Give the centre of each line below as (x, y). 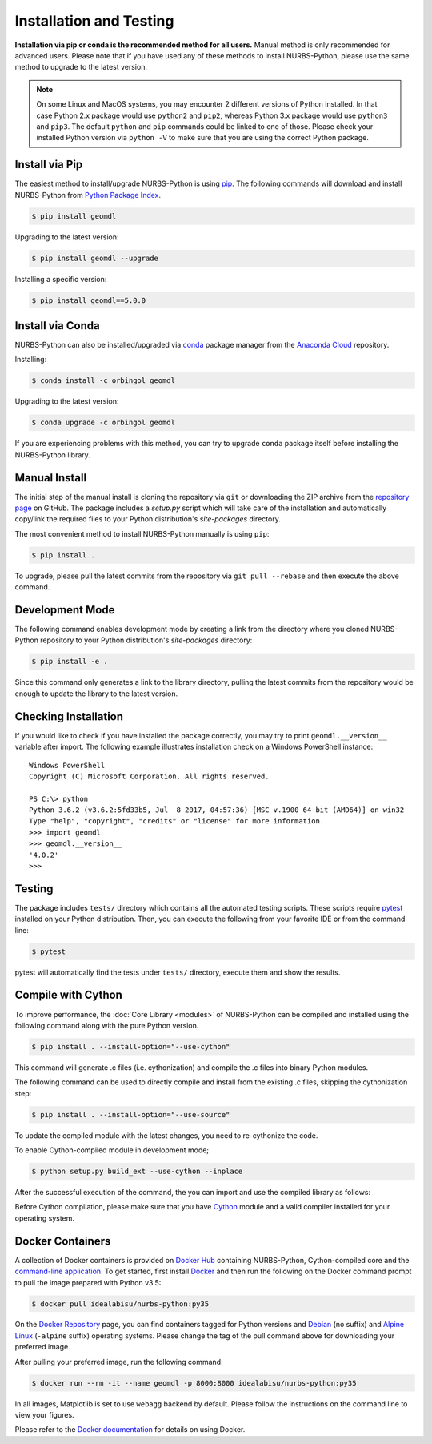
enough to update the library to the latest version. (96, 694)
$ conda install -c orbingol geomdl (104, 381)
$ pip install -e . (70, 662)
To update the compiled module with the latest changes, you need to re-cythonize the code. (166, 1135)
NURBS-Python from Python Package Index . (88, 195)
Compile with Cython (69, 995)
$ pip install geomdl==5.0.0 (89, 300)
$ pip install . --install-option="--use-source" (131, 1114)
